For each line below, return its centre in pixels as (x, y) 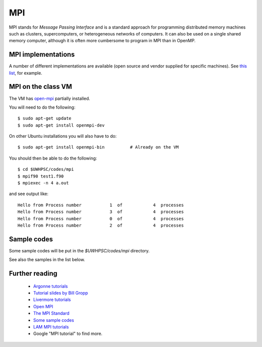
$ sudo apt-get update (45, 118)
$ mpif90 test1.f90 (41, 176)
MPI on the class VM (41, 87)
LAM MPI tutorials (51, 327)
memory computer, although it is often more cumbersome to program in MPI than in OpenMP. (102, 41)
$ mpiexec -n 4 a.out (43, 183)
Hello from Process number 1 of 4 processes (101, 205)
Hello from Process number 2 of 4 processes (101, 225)
